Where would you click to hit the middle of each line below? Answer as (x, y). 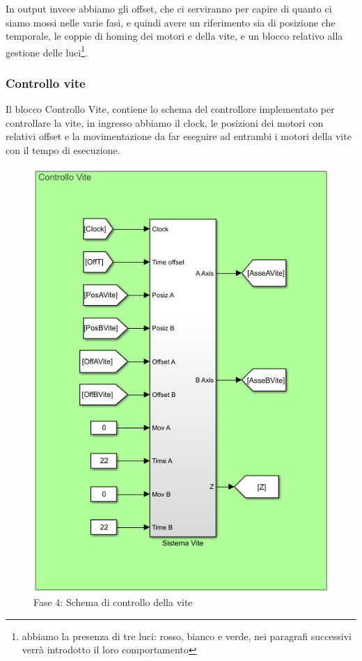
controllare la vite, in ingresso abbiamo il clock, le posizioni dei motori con (165, 122)
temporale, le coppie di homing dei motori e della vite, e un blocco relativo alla (174, 36)
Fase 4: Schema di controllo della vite (113, 602)
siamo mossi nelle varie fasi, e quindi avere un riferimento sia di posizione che (171, 22)
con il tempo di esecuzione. (63, 150)
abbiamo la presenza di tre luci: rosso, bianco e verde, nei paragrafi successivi (187, 636)
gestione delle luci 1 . (47, 51)
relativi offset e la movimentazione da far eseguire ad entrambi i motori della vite (179, 136)
